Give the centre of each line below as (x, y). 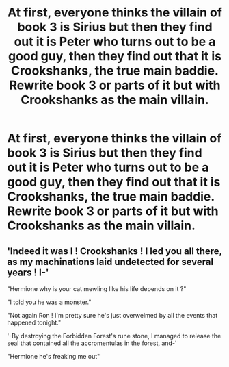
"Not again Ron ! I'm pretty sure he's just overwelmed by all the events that (112, 315)
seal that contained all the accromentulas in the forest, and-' (92, 343)
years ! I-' (28, 272)
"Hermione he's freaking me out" (54, 356)
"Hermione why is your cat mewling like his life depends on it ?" (97, 289)
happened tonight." (34, 322)
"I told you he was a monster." (49, 302)
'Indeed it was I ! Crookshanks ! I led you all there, (114, 251)
